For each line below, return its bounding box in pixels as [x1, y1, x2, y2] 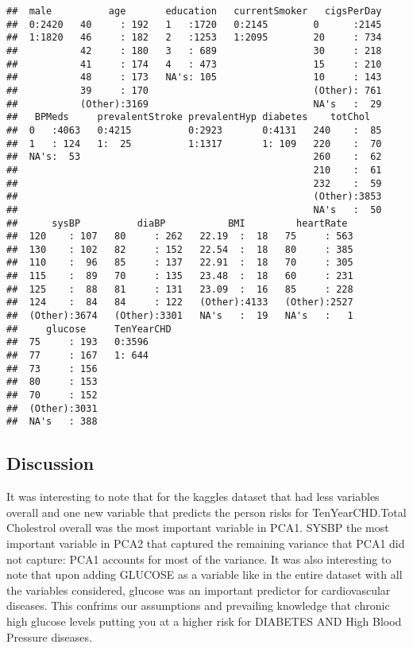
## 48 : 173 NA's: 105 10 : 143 [6, 72, 382, 83]
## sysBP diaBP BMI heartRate [6, 217, 348, 229]
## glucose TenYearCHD [6, 323, 172, 335]
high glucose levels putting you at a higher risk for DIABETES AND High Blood [6, 612, 402, 629]
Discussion [6, 451, 95, 475]
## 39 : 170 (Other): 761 [6, 84, 382, 96]
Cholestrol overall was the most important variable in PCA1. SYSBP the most [6, 519, 389, 536]
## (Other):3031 [6, 402, 98, 414]
